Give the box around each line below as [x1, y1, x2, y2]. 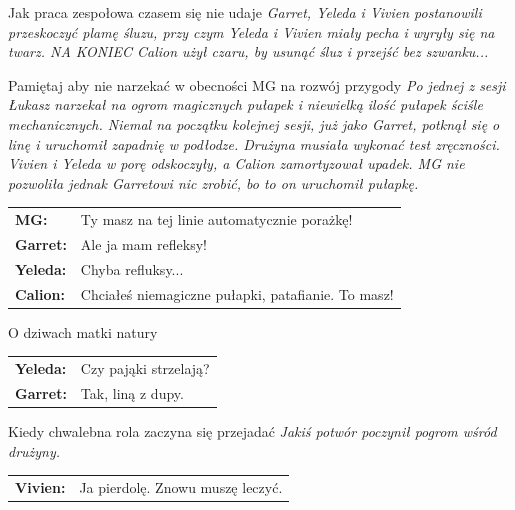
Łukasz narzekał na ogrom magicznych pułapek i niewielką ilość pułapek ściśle [8, 94, 483, 115]
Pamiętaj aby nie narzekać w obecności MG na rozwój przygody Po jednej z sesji [8, 74, 506, 95]
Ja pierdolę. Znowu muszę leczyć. [79, 476, 283, 497]
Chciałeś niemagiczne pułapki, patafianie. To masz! [80, 283, 394, 304]
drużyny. [8, 440, 61, 461]
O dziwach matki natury [8, 321, 158, 342]
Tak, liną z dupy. [80, 382, 184, 403]
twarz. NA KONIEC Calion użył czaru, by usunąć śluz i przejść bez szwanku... [8, 41, 489, 62]
